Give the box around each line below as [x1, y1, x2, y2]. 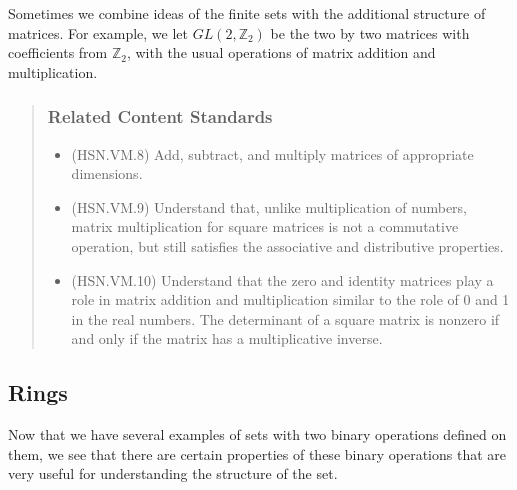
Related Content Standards [47, 104, 273, 129]
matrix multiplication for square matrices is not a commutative [71, 216, 459, 237]
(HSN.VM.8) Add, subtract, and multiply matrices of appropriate [71, 143, 474, 164]
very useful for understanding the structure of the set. [8, 463, 338, 484]
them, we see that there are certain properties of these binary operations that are [8, 443, 506, 464]
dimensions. [71, 163, 143, 184]
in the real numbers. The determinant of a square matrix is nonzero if [71, 308, 500, 329]
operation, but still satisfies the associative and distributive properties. [71, 235, 504, 256]
